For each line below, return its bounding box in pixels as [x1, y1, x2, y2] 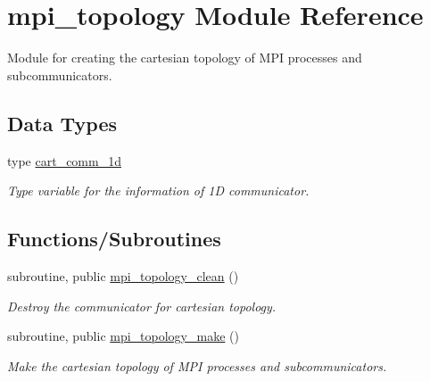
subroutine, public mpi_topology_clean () [7, 266, 239, 285]
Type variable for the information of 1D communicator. [7, 181, 310, 200]
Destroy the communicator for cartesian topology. [7, 296, 277, 315]
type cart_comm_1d [7, 151, 121, 170]
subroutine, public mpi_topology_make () [7, 327, 239, 345]
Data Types [7, 109, 117, 137]
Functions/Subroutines [7, 225, 221, 253]
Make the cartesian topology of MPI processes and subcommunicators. [7, 356, 387, 375]
